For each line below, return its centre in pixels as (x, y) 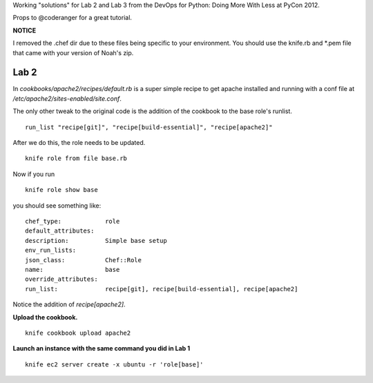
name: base (73, 269)
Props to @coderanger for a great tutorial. (73, 18)
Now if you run (34, 174)
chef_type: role (73, 221)
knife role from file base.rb (76, 158)
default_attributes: (60, 231)
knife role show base (61, 190)
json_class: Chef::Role (83, 260)
